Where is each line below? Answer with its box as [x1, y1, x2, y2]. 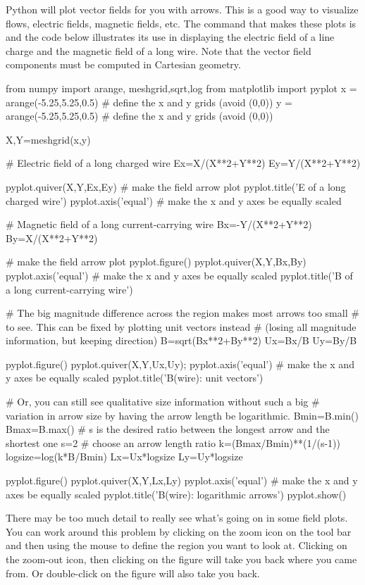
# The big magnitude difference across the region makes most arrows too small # [6, 306, 359, 320]
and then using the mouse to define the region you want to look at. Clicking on [6, 538, 347, 553]
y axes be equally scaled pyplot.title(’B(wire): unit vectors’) [6, 370, 264, 385]
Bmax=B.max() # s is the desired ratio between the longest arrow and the [6, 422, 330, 436]
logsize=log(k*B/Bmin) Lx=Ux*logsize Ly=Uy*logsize [6, 449, 243, 464]
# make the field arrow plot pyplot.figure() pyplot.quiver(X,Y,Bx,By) [6, 254, 307, 269]
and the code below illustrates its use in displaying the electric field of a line [6, 30, 335, 44]
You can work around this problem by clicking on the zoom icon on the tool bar [6, 524, 352, 539]
